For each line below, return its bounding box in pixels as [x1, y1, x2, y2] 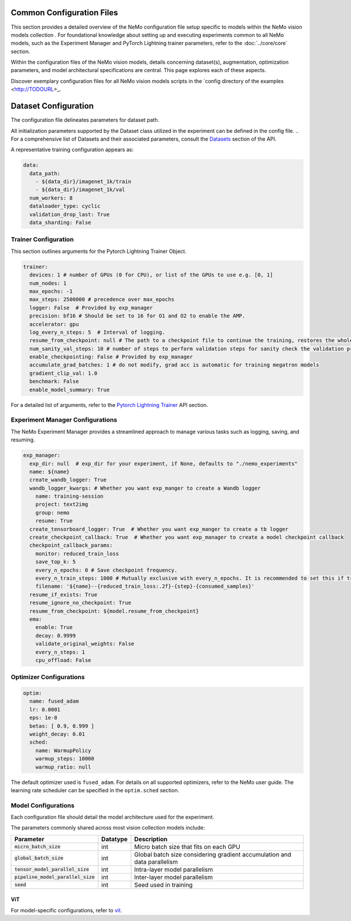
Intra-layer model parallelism [134, 865, 214, 874]
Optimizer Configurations [11, 673, 85, 682]
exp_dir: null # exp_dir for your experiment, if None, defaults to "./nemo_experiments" [29, 460, 298, 467]
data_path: [29, 170, 61, 177]
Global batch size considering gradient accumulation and [134, 850, 292, 858]
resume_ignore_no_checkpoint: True [29, 600, 132, 606]
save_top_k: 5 [35, 559, 76, 565]
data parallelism [134, 858, 178, 866]
